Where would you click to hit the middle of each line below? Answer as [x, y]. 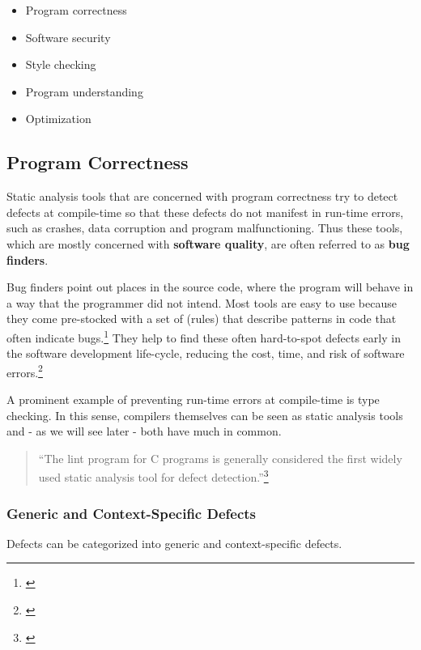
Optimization [58, 119]
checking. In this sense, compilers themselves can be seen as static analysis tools [205, 415]
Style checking [61, 64]
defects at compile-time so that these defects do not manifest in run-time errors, [205, 212]
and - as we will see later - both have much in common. [144, 431]
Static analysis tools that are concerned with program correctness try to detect [202, 196]
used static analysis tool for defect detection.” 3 [153, 476]
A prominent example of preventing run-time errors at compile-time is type [193, 399]
